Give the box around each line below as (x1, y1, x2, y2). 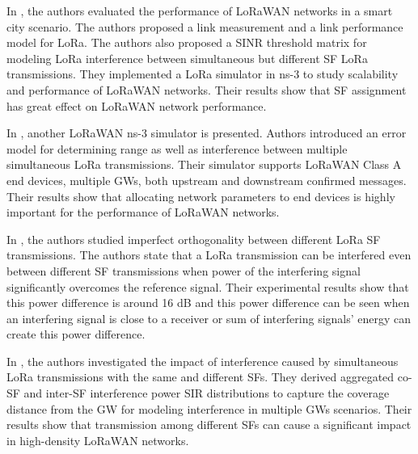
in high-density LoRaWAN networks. (6, 431, 189, 448)
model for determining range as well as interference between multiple (6, 140, 348, 157)
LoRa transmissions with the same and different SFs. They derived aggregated (6, 368, 395, 385)
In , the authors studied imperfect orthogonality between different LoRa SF (6, 230, 381, 247)
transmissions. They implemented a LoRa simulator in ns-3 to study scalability (6, 65, 399, 82)
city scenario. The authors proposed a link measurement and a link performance (6, 18, 403, 35)
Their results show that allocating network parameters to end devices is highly (6, 187, 395, 204)
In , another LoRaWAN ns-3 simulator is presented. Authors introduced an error (6, 124, 407, 141)
